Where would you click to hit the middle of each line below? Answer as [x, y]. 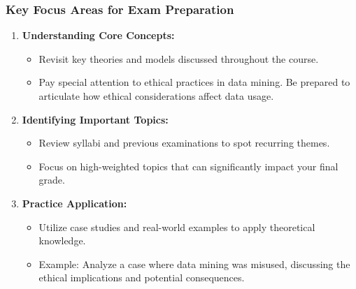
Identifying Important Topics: [95, 119]
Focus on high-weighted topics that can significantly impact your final [188, 166]
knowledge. [62, 240]
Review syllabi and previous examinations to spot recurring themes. [184, 143]
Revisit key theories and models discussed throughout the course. [179, 58]
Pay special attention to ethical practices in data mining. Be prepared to [194, 82]
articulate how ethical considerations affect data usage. [156, 96]
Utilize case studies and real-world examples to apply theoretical [177, 227]
